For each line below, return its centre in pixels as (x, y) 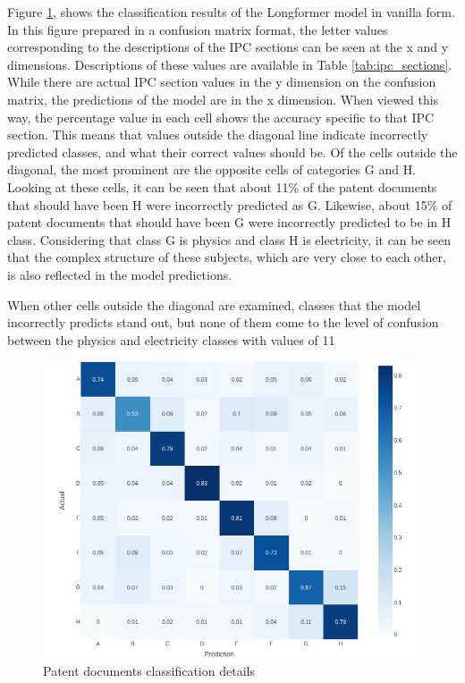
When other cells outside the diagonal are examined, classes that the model (214, 304)
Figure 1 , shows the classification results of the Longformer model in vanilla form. (231, 12)
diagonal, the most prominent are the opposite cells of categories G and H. (212, 169)
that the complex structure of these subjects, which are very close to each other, (227, 257)
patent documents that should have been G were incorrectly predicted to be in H (229, 222)
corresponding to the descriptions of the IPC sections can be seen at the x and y (228, 47)
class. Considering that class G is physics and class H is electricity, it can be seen (229, 239)
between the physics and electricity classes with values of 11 (171, 339)
